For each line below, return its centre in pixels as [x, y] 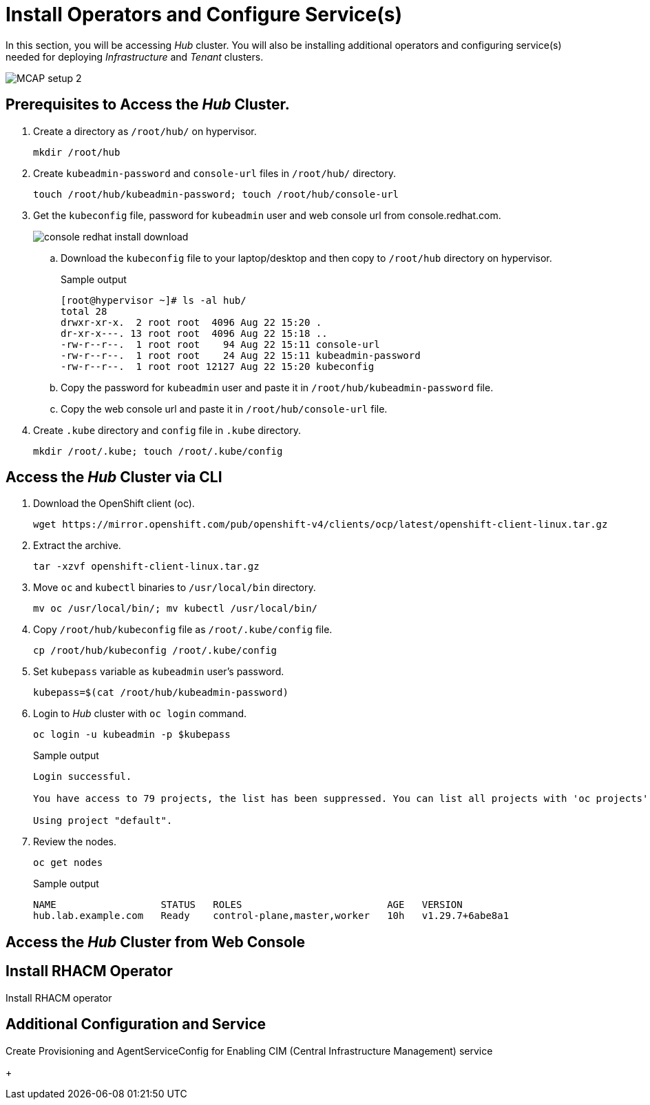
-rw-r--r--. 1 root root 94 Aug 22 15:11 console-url [220, 344]
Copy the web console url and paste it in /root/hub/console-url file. [224, 409]
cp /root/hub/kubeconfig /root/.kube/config [155, 651]
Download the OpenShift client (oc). [114, 504]
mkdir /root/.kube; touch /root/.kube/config [158, 451]
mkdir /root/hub [77, 152]
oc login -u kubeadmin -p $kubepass [132, 735]
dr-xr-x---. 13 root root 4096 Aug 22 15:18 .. [194, 333]
